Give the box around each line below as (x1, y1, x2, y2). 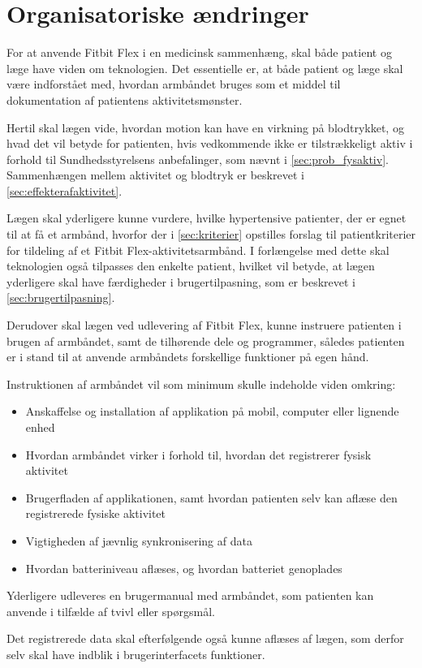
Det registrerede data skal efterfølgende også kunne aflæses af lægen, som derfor (6, 630, 404, 647)
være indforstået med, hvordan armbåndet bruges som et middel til (6, 75, 341, 93)
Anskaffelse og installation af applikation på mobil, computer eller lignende (25, 403, 399, 420)
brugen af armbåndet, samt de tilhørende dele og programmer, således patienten (6, 332, 405, 349)
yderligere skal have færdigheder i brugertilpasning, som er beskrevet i (6, 273, 355, 290)
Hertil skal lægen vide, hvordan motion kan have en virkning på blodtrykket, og (6, 119, 404, 136)
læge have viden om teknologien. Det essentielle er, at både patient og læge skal (6, 59, 403, 76)
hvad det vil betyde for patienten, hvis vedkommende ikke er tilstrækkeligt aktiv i (6, 135, 413, 152)
